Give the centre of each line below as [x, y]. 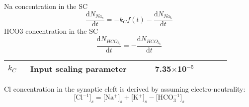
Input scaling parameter [79, 68]
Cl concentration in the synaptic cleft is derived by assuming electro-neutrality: [125, 88]
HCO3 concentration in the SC [51, 31]
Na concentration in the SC [46, 6]
